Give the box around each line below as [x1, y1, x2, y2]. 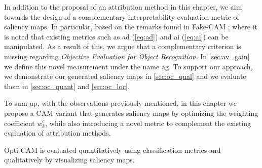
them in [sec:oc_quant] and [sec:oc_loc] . [4, 80, 130, 91]
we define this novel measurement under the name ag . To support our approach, [4, 61, 253, 71]
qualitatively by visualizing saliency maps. [4, 154, 135, 165]
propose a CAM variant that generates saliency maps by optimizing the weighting [4, 107, 258, 118]
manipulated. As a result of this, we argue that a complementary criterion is [4, 41, 241, 52]
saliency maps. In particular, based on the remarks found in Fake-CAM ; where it [4, 21, 258, 32]
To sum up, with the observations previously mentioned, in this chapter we [4, 98, 237, 108]
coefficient [4, 117, 35, 128]
